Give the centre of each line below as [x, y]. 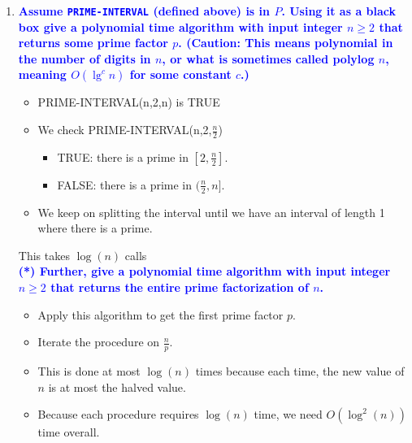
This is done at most [89, 371]
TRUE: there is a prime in [123, 156]
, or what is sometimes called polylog [268, 58]
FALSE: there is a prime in [125, 184]
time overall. [69, 432]
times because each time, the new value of [300, 371]
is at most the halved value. [117, 387]
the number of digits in [85, 58]
